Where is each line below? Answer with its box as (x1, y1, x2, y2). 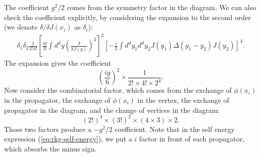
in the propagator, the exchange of (4, 95, 111, 105)
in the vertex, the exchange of (137, 95, 229, 105)
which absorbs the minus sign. (4, 143, 97, 153)
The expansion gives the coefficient (4, 58, 111, 68)
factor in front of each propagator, (139, 133, 244, 144)
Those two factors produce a (4, 123, 92, 134)
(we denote (4, 22, 38, 32)
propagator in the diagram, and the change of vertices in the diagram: (4, 104, 220, 115)
